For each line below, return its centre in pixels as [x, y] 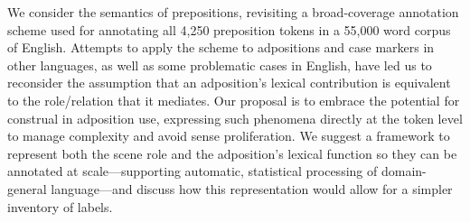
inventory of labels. [60, 206]
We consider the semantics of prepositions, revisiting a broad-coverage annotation [233, 12]
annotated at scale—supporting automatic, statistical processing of [193, 171]
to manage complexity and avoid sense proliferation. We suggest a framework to [229, 136]
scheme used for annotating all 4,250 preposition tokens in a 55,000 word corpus [229, 29]
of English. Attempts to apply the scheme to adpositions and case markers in [221, 47]
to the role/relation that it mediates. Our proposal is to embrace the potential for [234, 100]
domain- [404, 171]
